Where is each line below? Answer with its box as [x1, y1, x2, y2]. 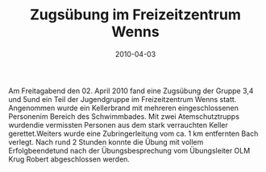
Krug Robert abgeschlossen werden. [8, 154, 131, 164]
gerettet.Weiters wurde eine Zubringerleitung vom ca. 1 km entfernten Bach [8, 129, 259, 138]
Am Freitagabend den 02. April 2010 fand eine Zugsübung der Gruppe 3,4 [8, 86, 254, 96]
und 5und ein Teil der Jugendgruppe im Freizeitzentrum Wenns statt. [8, 94, 237, 104]
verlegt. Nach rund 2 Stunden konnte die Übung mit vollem [8, 137, 204, 146]
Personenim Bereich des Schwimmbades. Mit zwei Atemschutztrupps [8, 111, 240, 121]
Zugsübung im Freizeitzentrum [29, 6, 242, 24]
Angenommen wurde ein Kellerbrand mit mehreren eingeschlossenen [8, 103, 239, 113]
